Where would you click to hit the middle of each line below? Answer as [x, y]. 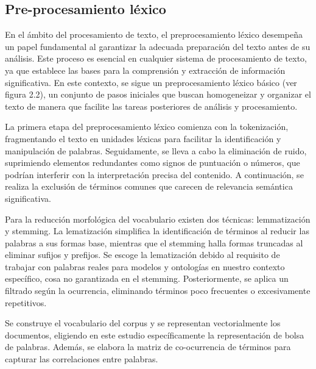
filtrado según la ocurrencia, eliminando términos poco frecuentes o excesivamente [158, 291]
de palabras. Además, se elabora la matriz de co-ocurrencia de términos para [148, 347]
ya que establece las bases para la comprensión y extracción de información [145, 70]
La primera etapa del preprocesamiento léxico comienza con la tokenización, [147, 127]
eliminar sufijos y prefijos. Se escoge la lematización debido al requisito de [142, 255]
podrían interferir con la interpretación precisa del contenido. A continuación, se [154, 174]
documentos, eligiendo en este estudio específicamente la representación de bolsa [155, 335]
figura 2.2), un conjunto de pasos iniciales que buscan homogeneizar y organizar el [158, 94]
